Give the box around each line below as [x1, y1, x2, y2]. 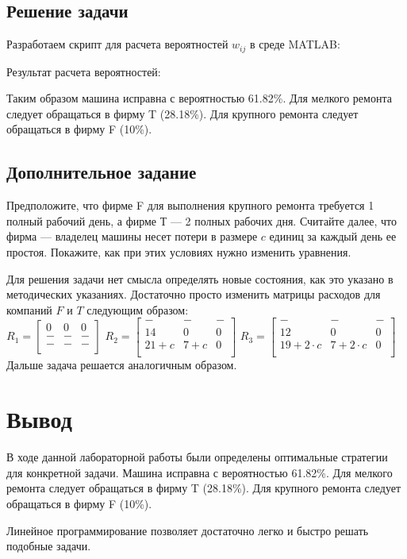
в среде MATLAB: [249, 36, 340, 52]
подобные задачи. [6, 538, 91, 554]
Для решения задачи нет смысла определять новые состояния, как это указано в [6, 270, 394, 287]
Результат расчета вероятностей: [6, 63, 161, 79]
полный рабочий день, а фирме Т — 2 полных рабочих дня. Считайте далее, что [6, 212, 397, 229]
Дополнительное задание [6, 160, 197, 184]
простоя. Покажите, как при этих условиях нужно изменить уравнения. [6, 244, 351, 260]
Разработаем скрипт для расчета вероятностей [6, 36, 228, 52]
